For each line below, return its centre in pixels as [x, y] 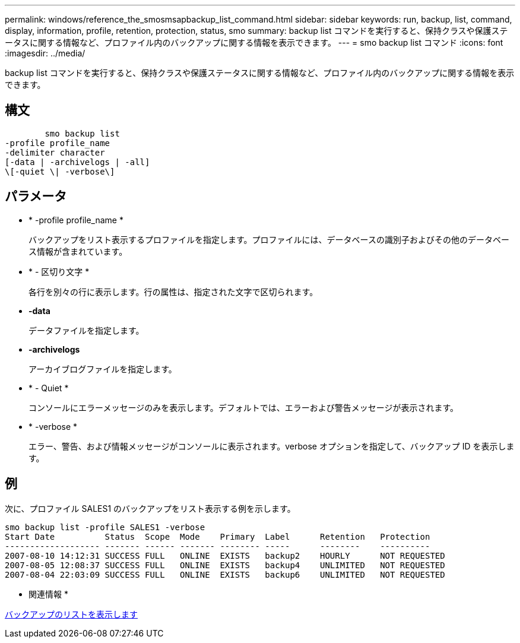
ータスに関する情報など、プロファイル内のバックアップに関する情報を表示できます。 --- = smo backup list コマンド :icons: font [254, 42]
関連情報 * [48, 594]
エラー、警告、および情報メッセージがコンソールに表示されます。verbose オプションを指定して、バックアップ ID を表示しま [272, 446]
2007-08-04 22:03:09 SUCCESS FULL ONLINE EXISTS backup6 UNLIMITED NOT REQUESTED [225, 574]
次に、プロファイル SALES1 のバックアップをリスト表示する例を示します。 [150, 508]
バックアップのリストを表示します [71, 614]
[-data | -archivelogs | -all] [77, 162]
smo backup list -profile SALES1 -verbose [105, 527]
